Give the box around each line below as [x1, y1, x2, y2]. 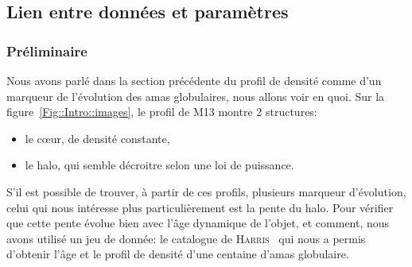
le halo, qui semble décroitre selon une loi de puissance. [25, 157, 294, 173]
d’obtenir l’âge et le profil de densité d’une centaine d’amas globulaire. [6, 246, 349, 262]
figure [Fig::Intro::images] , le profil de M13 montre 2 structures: [6, 103, 317, 120]
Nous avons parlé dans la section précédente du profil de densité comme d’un [6, 72, 382, 88]
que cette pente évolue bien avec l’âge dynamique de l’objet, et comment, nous [6, 215, 390, 231]
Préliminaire [6, 41, 87, 60]
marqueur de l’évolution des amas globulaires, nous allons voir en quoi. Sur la [6, 87, 385, 104]
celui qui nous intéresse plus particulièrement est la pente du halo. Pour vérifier [6, 199, 394, 215]
